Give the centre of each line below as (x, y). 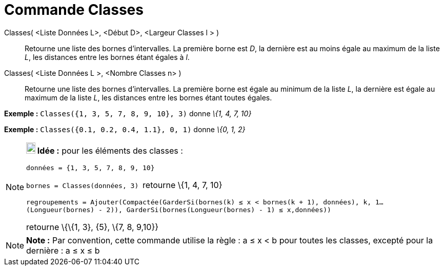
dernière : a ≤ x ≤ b (63, 250)
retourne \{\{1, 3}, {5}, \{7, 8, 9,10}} (93, 227)
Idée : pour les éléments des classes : (110, 150)
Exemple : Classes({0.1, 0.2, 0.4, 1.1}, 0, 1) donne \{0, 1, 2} (125, 129)
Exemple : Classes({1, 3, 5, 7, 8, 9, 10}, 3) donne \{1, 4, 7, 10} (128, 113)
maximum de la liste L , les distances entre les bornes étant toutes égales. (148, 97)
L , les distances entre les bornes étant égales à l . (107, 57)
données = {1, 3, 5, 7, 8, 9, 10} (90, 168)
